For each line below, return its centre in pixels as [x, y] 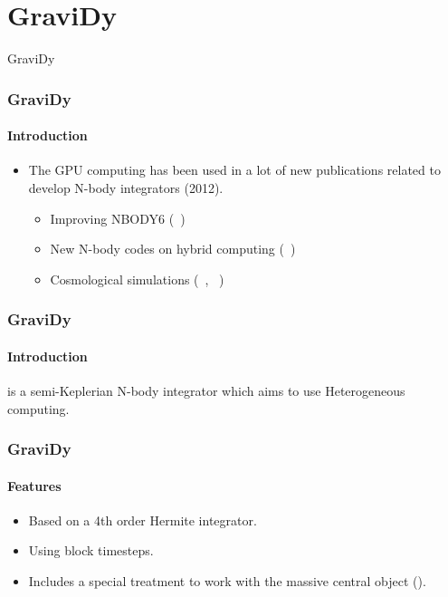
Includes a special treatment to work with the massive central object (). [227, 580]
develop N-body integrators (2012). [126, 187]
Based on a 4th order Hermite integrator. [143, 520]
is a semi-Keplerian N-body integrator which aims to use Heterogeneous [206, 390]
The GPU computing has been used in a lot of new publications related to [234, 170]
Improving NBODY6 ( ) [118, 218]
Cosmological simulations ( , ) [137, 279]
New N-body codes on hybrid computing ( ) [173, 249]
